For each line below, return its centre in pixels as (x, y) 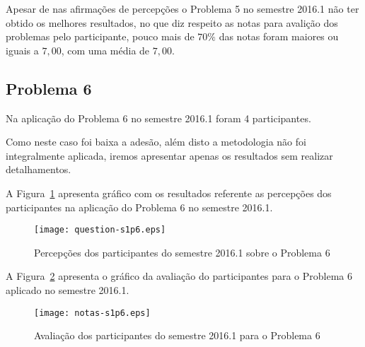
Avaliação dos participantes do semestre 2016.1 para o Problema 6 (177, 335)
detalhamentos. (39, 169)
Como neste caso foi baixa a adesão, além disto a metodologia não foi (156, 142)
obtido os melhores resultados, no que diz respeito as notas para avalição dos (172, 22)
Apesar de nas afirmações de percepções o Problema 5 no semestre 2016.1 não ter (182, 8)
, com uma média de (105, 50)
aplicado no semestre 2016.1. (68, 289)
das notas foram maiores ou (279, 36)
